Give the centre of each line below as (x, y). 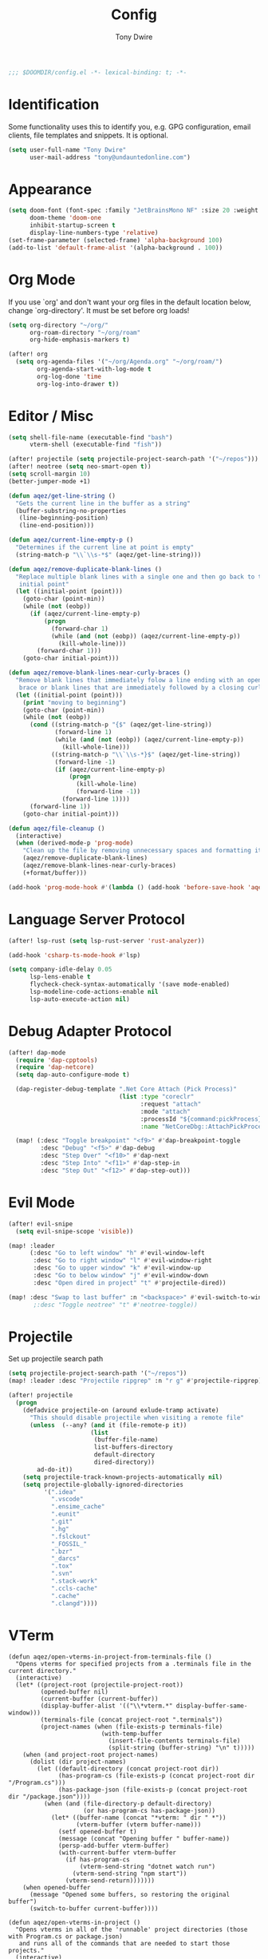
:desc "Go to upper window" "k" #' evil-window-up (117, 1268)
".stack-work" (74, 1581)
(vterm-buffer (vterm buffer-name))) (139, 1824)
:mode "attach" (166, 1111)
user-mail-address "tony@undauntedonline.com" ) (110, 157)
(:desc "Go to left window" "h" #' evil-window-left (117, 1253)
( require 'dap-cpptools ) (57, 1060)
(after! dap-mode (37, 1052)
